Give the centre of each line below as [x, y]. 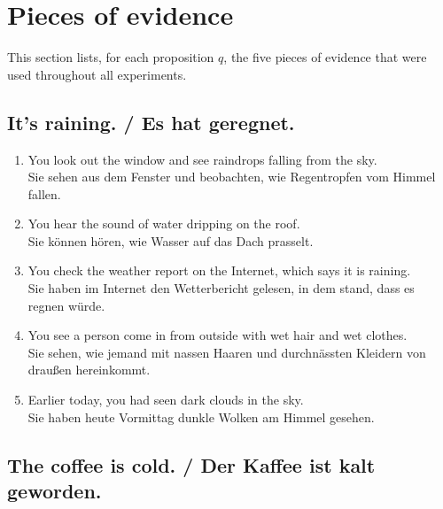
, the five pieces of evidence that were [325, 57]
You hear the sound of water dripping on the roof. [164, 224]
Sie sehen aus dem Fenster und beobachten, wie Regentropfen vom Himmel [232, 177]
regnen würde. [66, 305]
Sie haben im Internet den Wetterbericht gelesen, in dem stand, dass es [221, 288]
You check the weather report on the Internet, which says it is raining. [219, 270]
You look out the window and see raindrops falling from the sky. [202, 159]
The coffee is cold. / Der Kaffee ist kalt [191, 464]
